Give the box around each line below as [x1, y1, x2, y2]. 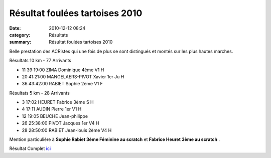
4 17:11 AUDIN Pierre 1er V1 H [22, 106, 82, 112]
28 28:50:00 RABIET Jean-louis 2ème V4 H [22, 127, 112, 133]
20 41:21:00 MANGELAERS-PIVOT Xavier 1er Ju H [22, 73, 124, 80]
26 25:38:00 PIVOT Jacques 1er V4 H [22, 120, 99, 126]
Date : [9, 25, 21, 31]
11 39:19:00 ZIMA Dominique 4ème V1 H [22, 67, 104, 73]
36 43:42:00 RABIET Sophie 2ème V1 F [22, 81, 103, 87]
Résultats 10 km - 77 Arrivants [9, 58, 72, 64]
